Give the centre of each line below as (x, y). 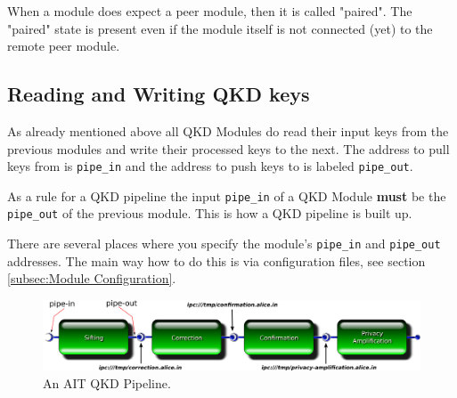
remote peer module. (64, 46)
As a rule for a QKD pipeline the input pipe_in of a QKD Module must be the (227, 195)
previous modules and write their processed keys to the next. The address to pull (228, 148)
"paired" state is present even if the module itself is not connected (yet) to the (220, 28)
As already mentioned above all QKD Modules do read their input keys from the (228, 130)
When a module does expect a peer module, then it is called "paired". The (210, 11)
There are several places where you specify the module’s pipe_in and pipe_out (224, 244)
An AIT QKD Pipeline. (107, 382)
